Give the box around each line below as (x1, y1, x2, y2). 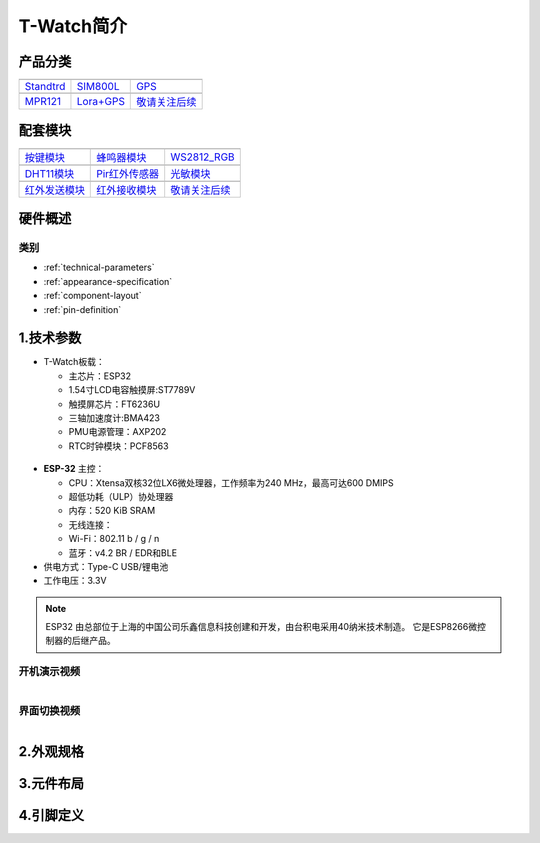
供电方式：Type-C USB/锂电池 (43, 560, 169, 572)
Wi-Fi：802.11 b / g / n (68, 533, 160, 545)
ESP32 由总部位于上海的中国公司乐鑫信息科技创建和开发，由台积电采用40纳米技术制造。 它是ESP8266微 (45, 621, 478, 633)
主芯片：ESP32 (68, 370, 132, 382)
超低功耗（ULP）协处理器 (68, 490, 174, 502)
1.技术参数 (18, 330, 82, 347)
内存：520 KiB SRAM (68, 505, 156, 517)
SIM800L (76, 80, 120, 94)
